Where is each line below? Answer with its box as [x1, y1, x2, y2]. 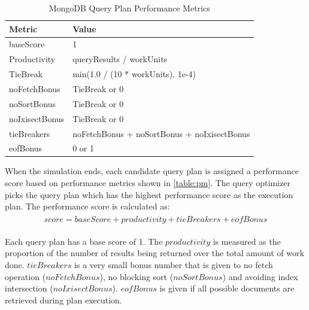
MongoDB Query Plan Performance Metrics [49, 2, 210, 14]
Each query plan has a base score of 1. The [5, 235, 163, 247]
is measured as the [213, 235, 281, 247]
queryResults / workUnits [72, 53, 168, 65]
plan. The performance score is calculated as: [5, 200, 170, 212]
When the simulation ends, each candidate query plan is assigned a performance [5, 165, 299, 177]
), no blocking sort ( [99, 270, 174, 282]
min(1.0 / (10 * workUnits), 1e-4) [72, 68, 196, 80]
